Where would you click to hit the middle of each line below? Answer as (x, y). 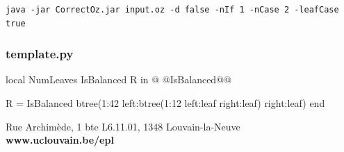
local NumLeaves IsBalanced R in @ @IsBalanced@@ (118, 79)
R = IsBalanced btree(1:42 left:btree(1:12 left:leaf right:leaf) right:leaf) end (165, 103)
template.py (40, 54)
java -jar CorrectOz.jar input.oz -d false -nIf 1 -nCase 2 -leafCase (172, 10)
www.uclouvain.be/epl (60, 140)
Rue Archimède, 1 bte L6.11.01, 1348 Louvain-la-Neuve (123, 126)
